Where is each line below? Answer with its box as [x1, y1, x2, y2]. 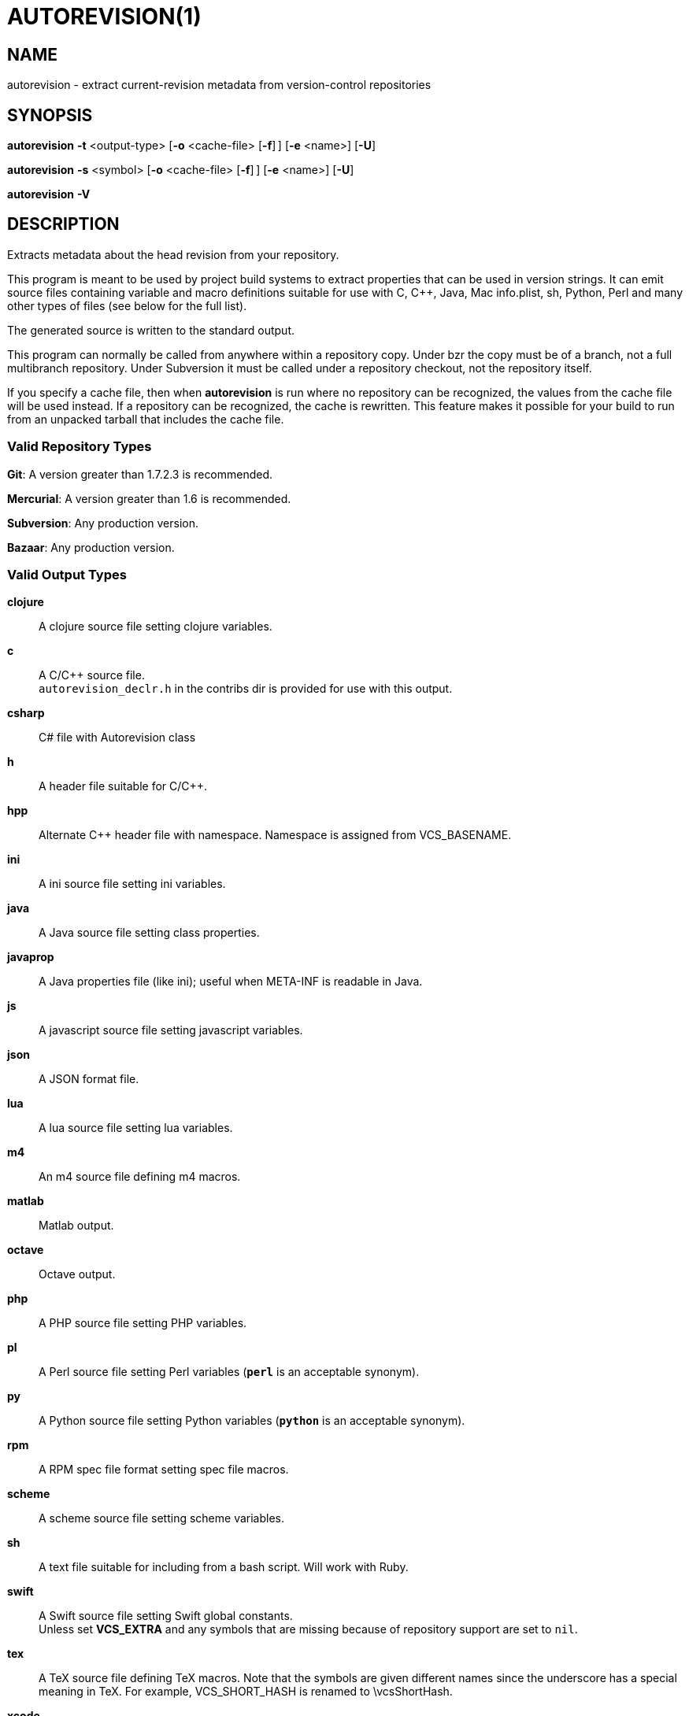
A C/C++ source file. [39, 668, 145, 682]
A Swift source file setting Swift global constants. [39, 1609, 293, 1623]
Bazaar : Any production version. [7, 540, 175, 554]
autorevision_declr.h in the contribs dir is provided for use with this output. [39, 682, 453, 696]
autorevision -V [7, 187, 91, 202]
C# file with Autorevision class [39, 730, 196, 745]
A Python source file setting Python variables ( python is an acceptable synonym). [39, 1414, 465, 1428]
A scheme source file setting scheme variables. [39, 1511, 285, 1526]
